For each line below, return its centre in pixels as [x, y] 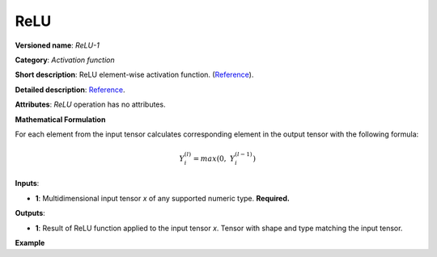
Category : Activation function [65, 60]
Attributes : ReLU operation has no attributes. [90, 104]
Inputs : [27, 183]
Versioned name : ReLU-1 [57, 45]
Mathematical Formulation [60, 119]
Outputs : [30, 213]
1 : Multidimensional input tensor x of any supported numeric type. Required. [163, 198]
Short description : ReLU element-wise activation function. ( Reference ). [134, 75]
